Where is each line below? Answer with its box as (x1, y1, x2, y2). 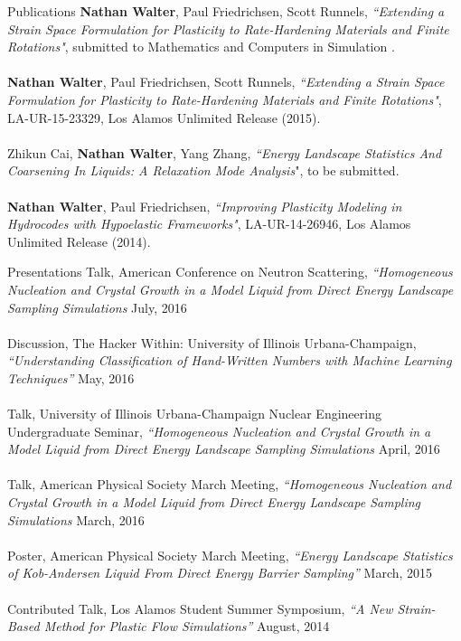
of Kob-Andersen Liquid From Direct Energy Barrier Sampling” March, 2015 (7, 563, 433, 582)
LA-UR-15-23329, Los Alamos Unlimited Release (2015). (7, 108, 321, 127)
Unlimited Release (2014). (7, 231, 151, 250)
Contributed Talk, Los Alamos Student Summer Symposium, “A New (7, 599, 393, 617)
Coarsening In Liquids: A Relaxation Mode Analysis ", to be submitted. (7, 161, 400, 180)
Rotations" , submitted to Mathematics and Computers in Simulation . (7, 37, 395, 56)
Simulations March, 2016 (7, 510, 145, 529)
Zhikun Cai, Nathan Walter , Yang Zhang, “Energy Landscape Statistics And (7, 143, 442, 162)
